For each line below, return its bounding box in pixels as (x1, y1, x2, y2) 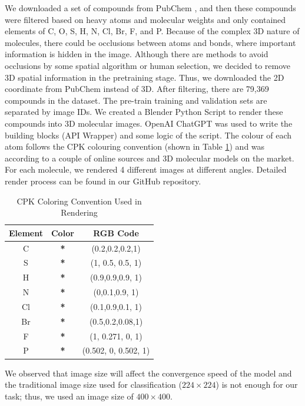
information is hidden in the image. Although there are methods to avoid (5, 48, 268, 60)
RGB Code (93, 226, 139, 239)
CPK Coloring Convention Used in (16, 194, 142, 207)
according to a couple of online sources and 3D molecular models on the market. (5, 151, 294, 164)
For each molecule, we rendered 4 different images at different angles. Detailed (5, 163, 287, 176)
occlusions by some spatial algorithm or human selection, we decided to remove (5, 59, 291, 71)
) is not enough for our (216, 378, 298, 391)
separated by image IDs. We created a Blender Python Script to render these (5, 105, 283, 118)
